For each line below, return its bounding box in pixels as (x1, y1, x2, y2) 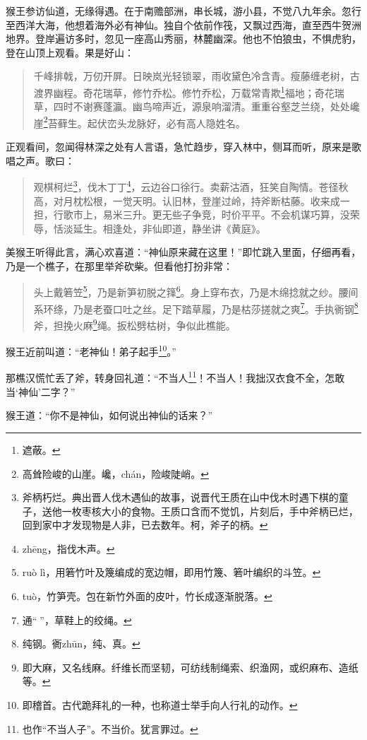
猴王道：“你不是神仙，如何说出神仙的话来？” (6, 408, 213, 423)
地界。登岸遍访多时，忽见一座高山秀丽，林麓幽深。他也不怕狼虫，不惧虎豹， (6, 31, 361, 46)
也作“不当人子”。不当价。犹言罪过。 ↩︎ (22, 721, 198, 736)
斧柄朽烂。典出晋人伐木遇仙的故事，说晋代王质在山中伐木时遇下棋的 (22, 490, 339, 505)
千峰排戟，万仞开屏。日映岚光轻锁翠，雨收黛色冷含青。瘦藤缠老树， (33, 69, 350, 83)
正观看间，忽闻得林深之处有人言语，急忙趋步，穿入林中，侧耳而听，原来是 (6, 139, 351, 154)
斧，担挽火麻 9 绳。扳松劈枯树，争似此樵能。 (33, 315, 236, 332)
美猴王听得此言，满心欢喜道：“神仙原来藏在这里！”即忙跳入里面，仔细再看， (6, 245, 361, 259)
